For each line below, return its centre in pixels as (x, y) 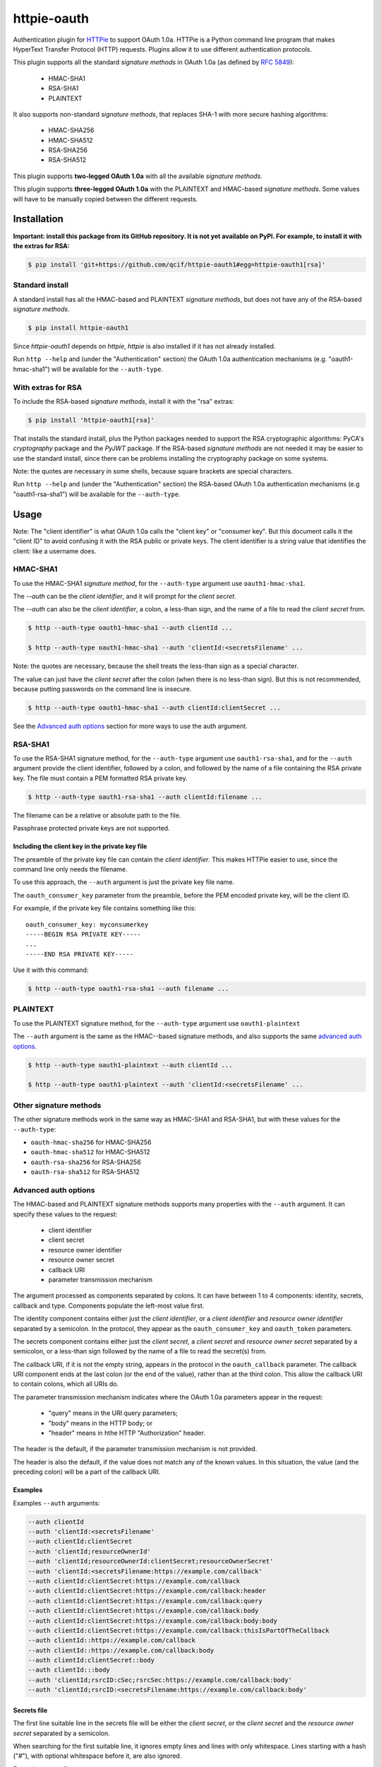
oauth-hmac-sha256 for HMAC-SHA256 (91, 1142)
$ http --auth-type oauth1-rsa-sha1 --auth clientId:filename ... (145, 797)
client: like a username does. (55, 551)
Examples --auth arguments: (56, 1503)
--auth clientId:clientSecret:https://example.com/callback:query (145, 1601)
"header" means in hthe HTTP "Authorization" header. (127, 1433)
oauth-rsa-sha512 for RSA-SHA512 (85, 1172)
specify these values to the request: (65, 1214)
